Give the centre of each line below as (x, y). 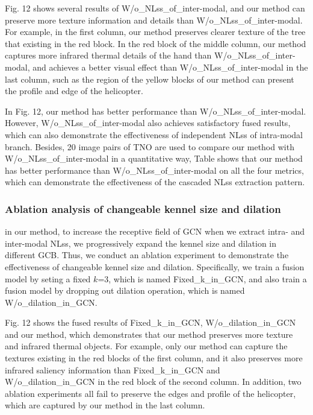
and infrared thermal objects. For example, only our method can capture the (146, 346)
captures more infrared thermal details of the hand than (108, 55)
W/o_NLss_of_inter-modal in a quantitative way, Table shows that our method (154, 158)
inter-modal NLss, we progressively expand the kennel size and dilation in (141, 243)
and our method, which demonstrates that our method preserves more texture (149, 334)
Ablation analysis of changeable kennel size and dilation (143, 208)
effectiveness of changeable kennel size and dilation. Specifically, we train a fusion (155, 266)
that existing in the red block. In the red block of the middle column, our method (156, 43)
